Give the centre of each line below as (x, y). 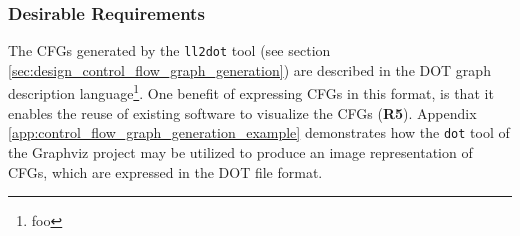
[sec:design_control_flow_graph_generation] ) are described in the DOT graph (249, 69)
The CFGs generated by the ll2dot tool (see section (169, 50)
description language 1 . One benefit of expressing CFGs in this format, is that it (251, 92)
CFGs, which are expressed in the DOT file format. (165, 171)
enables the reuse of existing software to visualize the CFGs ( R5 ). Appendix (242, 112)
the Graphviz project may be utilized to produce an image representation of (240, 151)
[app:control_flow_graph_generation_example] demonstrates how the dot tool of (259, 132)
